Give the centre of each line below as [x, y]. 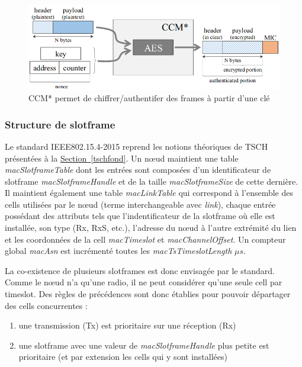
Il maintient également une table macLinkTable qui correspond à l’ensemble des [149, 193]
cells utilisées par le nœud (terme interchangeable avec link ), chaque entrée [140, 204]
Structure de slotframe [60, 124]
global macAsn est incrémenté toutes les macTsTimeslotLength [118, 251]
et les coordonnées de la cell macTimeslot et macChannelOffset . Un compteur [145, 239]
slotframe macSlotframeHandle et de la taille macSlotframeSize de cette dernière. [152, 181]
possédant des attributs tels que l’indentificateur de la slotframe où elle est [140, 216]
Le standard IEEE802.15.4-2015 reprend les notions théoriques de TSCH [136, 146]
